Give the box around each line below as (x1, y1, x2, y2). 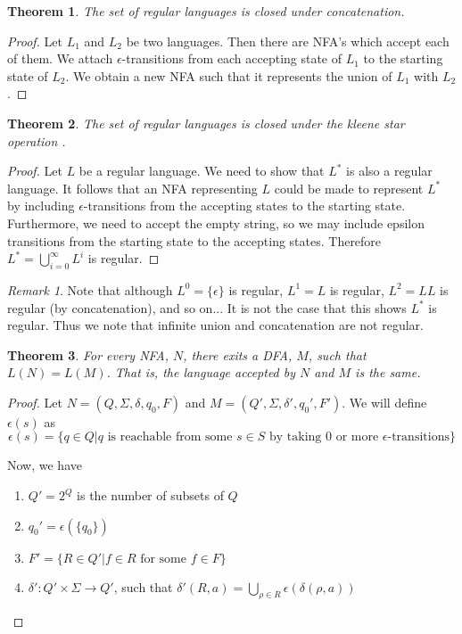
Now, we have (7, 456, 82, 474)
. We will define (342, 392, 427, 411)
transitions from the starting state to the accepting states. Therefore (7, 231, 382, 250)
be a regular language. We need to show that (78, 161, 325, 180)
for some (140, 552, 186, 565)
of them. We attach (7, 49, 113, 68)
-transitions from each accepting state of (121, 49, 342, 68)
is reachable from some (107, 431, 233, 444)
